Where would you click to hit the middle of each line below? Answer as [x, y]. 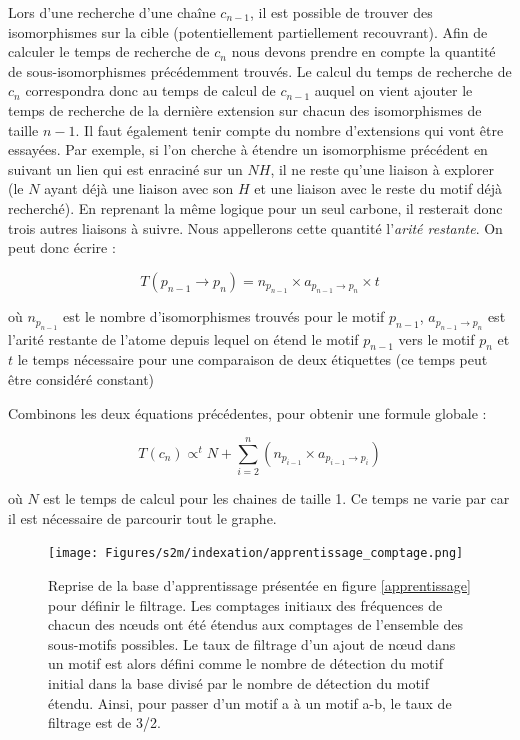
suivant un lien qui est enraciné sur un [125, 168]
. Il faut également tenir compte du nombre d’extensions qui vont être [289, 129]
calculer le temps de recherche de [109, 51]
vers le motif [436, 338]
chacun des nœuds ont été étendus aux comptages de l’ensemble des [255, 624]
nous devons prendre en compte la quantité [363, 51]
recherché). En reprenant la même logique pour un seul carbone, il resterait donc [255, 207]
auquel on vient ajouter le [393, 90]
